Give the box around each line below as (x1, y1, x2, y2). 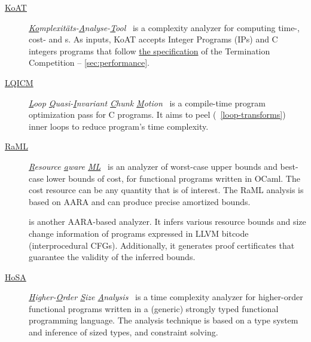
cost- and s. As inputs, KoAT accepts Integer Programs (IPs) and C (29, 33, 278, 45)
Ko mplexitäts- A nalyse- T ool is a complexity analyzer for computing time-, (29, 21, 300, 33)
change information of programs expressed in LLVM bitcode (29, 227, 249, 239)
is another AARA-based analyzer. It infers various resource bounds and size (29, 215, 306, 228)
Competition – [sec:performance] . (29, 56, 150, 69)
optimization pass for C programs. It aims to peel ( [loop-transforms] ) (29, 108, 286, 121)
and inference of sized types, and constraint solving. (29, 326, 218, 338)
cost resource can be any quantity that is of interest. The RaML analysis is (29, 184, 304, 196)
